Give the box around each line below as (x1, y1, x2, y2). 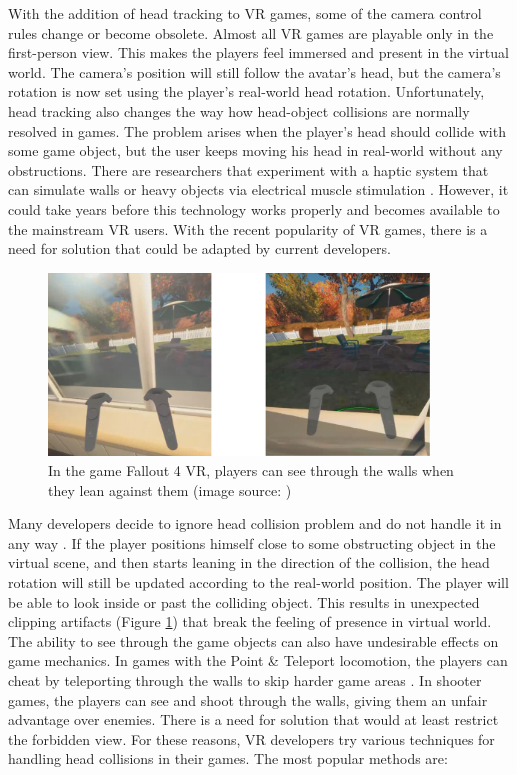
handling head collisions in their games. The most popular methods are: (8, 748, 448, 769)
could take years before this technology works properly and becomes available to (8, 198, 500, 219)
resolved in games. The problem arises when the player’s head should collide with (8, 120, 506, 141)
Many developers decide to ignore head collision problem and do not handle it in (8, 513, 502, 534)
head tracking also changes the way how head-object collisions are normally (8, 100, 470, 121)
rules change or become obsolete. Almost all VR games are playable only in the (8, 22, 494, 43)
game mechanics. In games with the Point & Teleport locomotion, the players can (8, 650, 508, 671)
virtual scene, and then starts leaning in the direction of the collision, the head (8, 552, 490, 573)
